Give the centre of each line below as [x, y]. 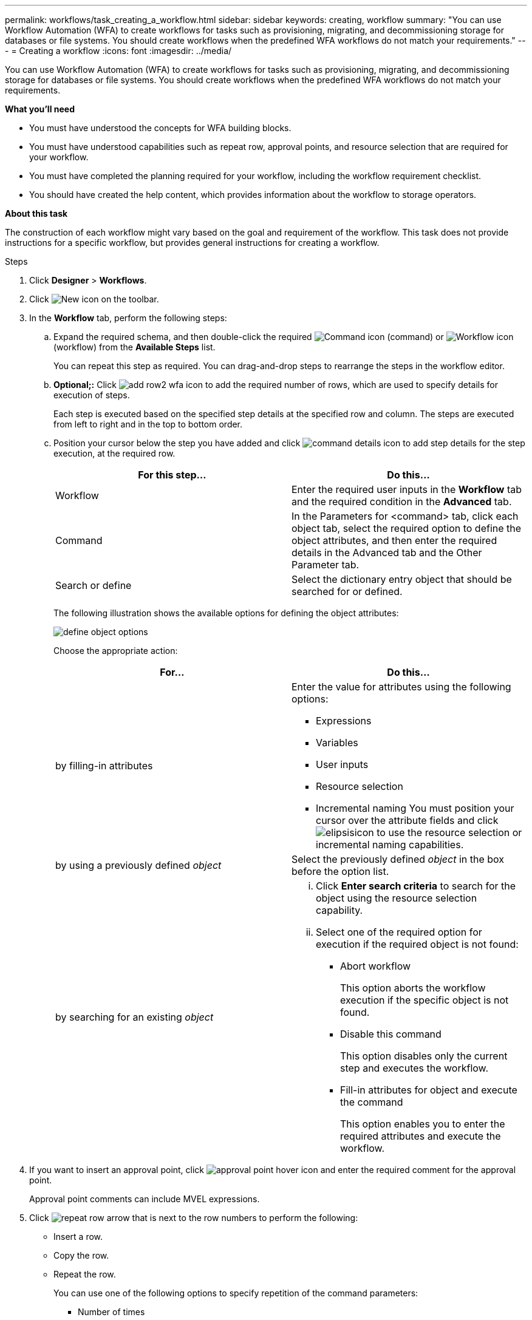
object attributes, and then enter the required [394, 540]
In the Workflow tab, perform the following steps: [128, 318]
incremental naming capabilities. [390, 845]
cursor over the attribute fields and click [407, 820]
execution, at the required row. [114, 453]
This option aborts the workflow [413, 988]
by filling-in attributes [104, 766]
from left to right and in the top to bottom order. [148, 424]
